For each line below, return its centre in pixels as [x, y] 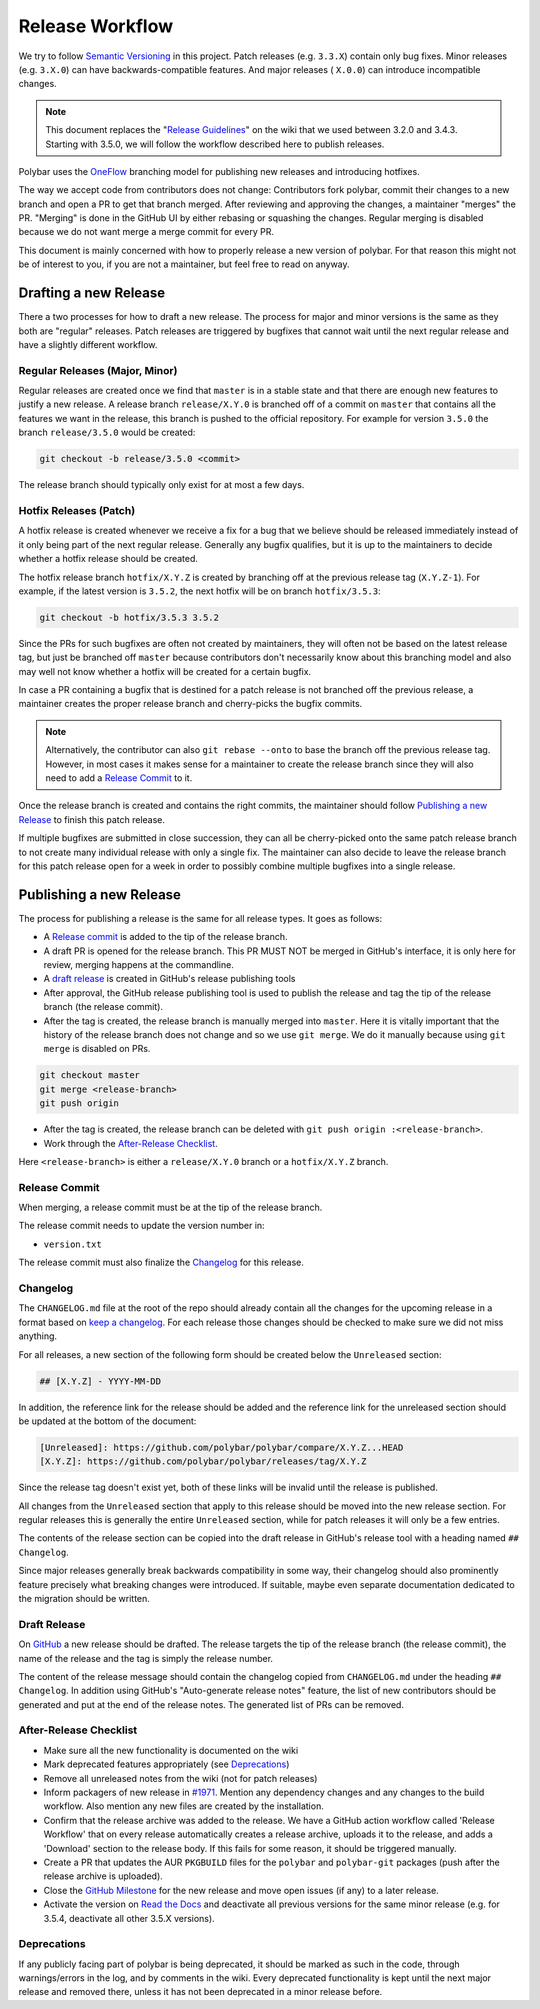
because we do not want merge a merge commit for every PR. [146, 232]
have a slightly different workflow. [88, 344]
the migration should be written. [84, 1598]
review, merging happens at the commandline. [138, 965]
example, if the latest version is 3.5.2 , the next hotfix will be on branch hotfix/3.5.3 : [200, 591]
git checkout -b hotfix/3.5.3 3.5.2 [129, 617]
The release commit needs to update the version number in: [141, 1226]
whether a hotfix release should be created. [108, 559]
